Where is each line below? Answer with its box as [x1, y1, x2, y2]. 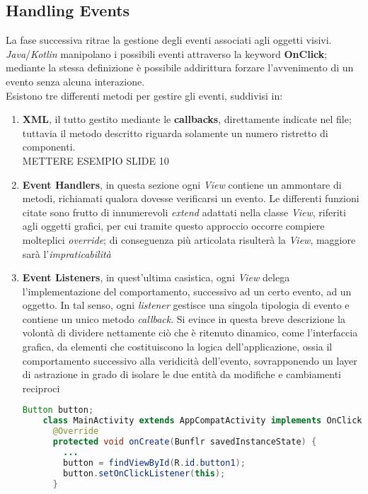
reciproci [22, 380, 60, 395]
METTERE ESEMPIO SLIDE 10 [22, 153, 169, 167]
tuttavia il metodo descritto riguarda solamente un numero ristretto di [22, 125, 328, 140]
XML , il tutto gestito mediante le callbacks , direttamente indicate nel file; [22, 112, 352, 127]
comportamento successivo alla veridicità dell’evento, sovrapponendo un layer [22, 353, 357, 367]
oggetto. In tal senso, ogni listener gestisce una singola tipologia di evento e [22, 298, 350, 312]
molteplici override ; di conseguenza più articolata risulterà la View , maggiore [22, 232, 356, 247]
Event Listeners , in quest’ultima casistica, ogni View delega [22, 270, 290, 285]
